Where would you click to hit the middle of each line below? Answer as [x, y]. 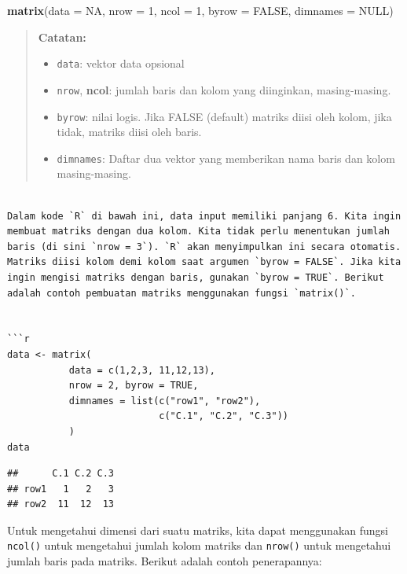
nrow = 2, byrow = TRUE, [134, 386]
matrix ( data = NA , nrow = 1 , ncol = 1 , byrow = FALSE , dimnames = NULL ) [200, 10]
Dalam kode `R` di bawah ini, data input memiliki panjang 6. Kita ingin [204, 216]
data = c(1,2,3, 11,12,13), [142, 370]
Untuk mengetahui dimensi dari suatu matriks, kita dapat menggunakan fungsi [198, 530]
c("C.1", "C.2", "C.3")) [224, 416]
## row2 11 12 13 [61, 504]
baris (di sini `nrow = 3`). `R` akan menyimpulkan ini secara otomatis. [204, 247]
